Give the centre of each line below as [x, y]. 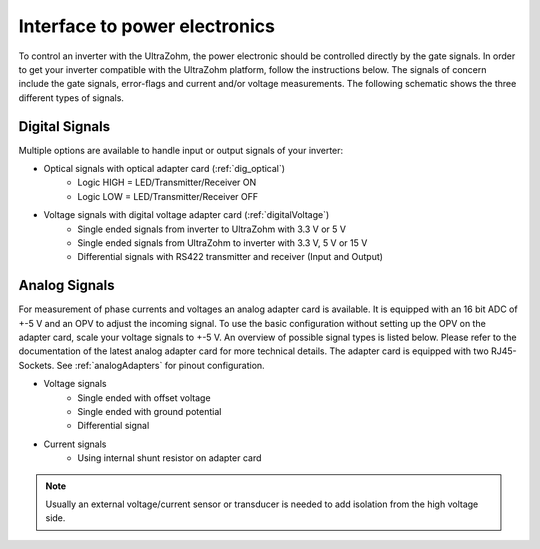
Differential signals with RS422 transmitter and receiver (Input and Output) [230, 257]
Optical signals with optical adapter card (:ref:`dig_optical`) [164, 169]
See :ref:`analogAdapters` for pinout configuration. [160, 365]
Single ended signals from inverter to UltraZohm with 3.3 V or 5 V [212, 229]
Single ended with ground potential [149, 411]
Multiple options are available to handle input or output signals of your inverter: [181, 150]
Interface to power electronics [146, 26]
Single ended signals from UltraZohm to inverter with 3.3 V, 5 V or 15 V [222, 242]
